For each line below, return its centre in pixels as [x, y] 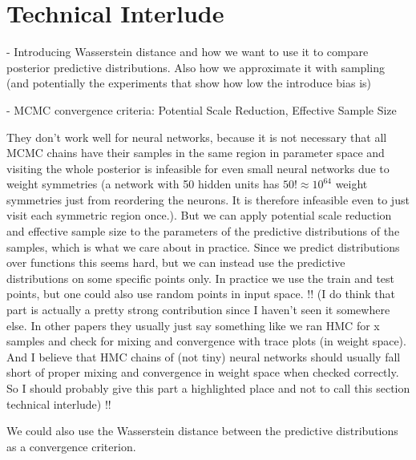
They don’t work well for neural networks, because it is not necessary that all [197, 137]
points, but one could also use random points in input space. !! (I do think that [201, 294]
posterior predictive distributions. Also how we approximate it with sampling [196, 67]
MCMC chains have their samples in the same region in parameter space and [196, 153]
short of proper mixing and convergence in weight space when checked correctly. [203, 372]
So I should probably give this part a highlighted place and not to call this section [208, 388]
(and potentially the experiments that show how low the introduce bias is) [189, 83]
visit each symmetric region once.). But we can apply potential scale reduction [199, 215]
